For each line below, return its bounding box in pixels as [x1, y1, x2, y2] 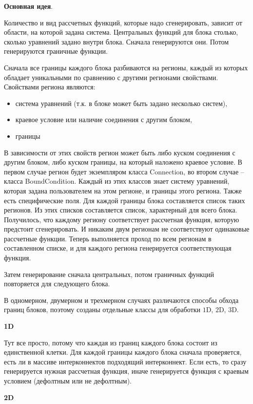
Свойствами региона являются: [4, 82, 96, 92]
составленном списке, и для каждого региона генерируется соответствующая [4, 243, 232, 253]
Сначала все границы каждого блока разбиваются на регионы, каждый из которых [4, 62, 248, 72]
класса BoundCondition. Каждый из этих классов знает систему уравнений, [4, 176, 230, 186]
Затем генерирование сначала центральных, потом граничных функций [4, 269, 214, 279]
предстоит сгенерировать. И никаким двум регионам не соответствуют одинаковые [4, 224, 250, 234]
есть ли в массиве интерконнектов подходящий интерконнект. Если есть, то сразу [4, 356, 247, 366]
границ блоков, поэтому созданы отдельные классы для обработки [4, 304, 200, 315]
